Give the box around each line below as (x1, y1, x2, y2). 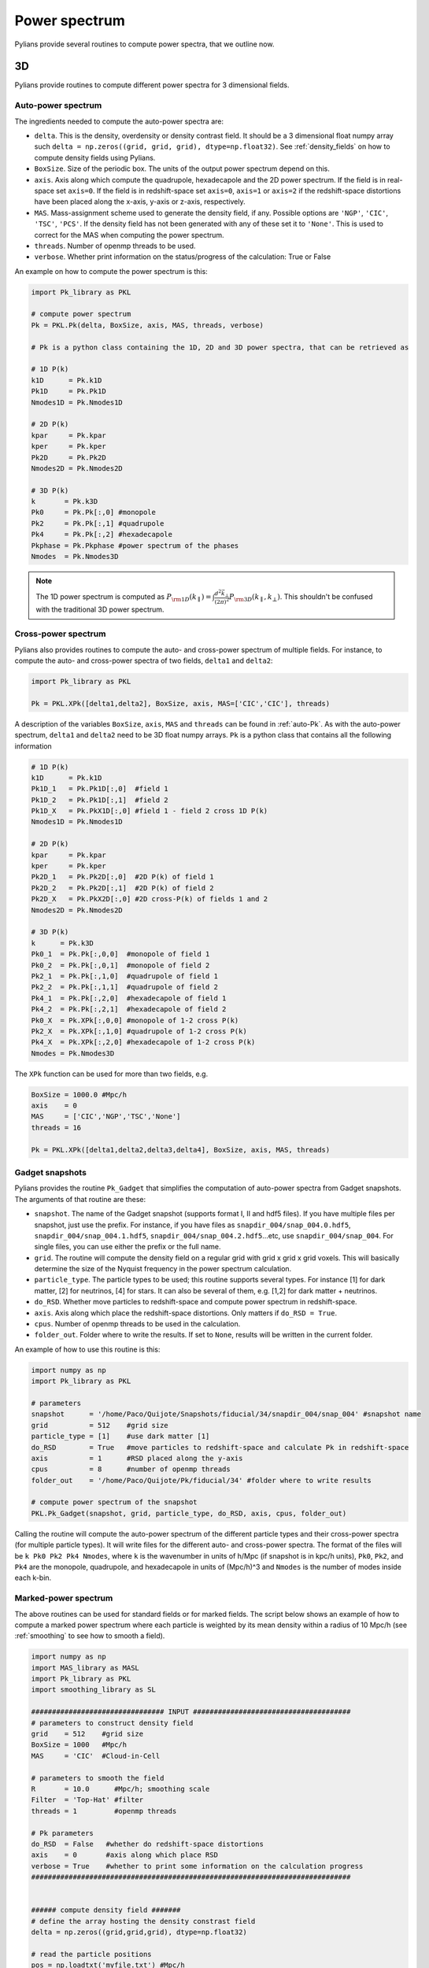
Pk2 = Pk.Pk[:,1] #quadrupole (31, 519, 165, 527)
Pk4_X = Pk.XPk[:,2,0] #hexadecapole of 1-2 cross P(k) (31, 1038, 256, 1047)
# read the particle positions (31, 1949, 153, 1959)
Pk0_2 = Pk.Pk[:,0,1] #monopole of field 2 (31, 960, 210, 970)
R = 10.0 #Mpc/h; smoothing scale (31, 1785, 210, 1793)
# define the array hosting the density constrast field (31, 1917, 256, 1925)
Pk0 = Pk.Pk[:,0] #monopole (31, 508, 157, 517)
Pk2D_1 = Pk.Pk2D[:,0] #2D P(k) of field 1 (31, 872, 214, 882)
